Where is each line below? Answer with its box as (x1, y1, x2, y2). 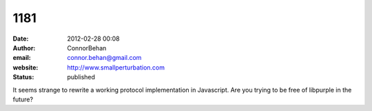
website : (12, 63, 39, 72)
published (67, 73, 96, 81)
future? (12, 95, 34, 103)
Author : (12, 43, 36, 52)
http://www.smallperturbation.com (67, 63, 165, 72)
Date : (12, 34, 29, 43)
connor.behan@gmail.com (67, 54, 142, 62)
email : (12, 54, 31, 62)
